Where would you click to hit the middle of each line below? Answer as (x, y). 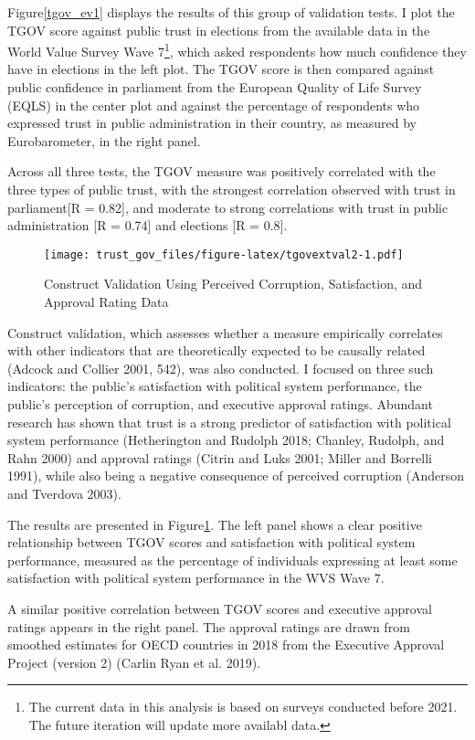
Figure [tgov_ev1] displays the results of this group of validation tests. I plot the (231, 12)
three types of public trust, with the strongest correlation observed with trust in (232, 189)
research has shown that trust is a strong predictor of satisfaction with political (229, 422)
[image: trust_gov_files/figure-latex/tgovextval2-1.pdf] (224, 254)
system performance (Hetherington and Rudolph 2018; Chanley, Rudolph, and (226, 440)
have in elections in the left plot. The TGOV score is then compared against (221, 69)
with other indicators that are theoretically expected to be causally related (216, 350)
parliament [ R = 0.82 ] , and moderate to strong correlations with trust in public (228, 207)
